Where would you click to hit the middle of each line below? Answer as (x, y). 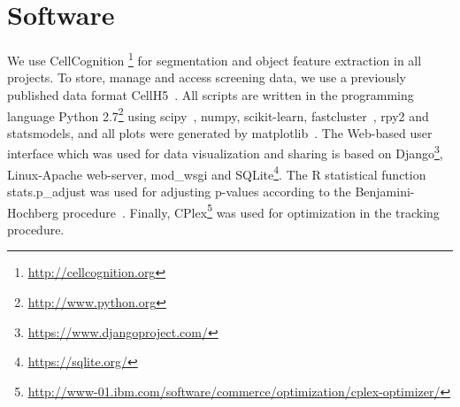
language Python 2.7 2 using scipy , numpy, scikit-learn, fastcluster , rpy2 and (218, 114)
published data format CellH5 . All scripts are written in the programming (211, 94)
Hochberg (33, 212)
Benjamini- (385, 191)
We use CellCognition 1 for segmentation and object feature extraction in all (215, 59)
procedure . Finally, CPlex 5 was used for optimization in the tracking (251, 211)
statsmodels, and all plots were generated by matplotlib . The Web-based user (220, 132)
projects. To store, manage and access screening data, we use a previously (207, 77)
